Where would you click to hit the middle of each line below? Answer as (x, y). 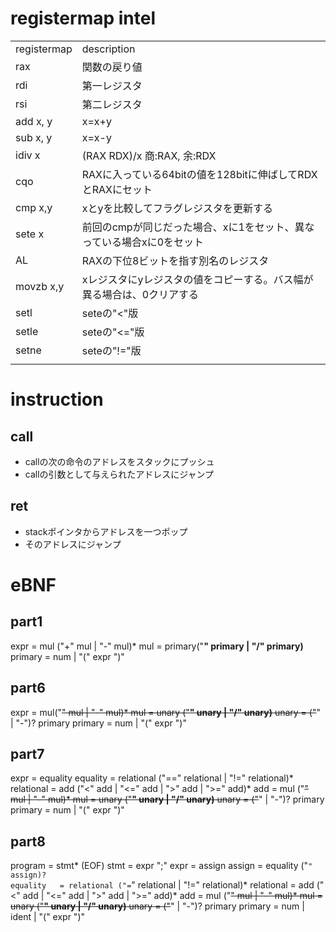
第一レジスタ (112, 85)
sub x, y (34, 137)
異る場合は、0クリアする (140, 294)
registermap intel (83, 18)
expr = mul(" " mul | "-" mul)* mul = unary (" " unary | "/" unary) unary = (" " (165, 712)
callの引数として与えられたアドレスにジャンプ (119, 474)
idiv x (28, 155)
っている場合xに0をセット (143, 242)
